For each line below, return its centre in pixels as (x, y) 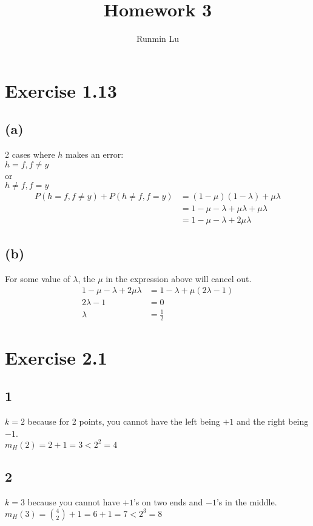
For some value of (38, 278)
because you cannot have (74, 502)
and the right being (272, 421)
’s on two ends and (168, 502)
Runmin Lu (157, 39)
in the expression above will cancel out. (179, 278)
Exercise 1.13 (61, 90)
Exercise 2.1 (56, 357)
